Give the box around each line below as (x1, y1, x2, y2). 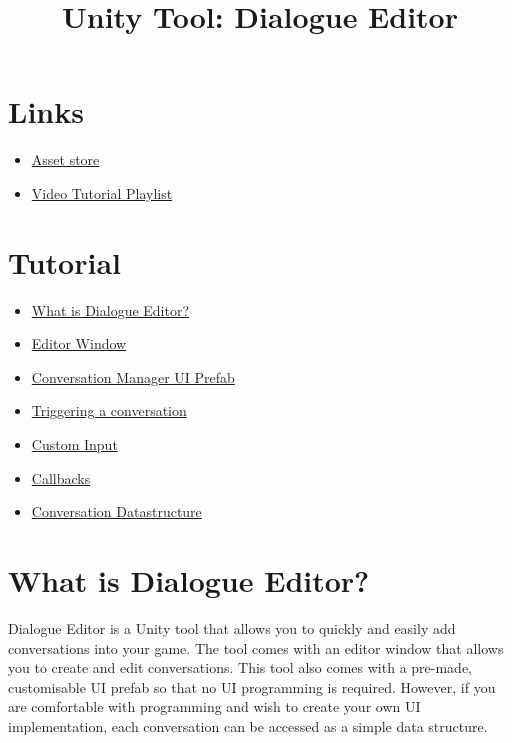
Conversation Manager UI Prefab (31, 366, 235, 387)
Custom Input (31, 434, 118, 454)
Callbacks (31, 467, 91, 488)
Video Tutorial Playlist (31, 182, 173, 203)
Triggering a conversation (31, 400, 187, 421)
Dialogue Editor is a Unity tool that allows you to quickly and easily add (8, 617, 456, 638)
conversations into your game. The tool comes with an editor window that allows (8, 637, 504, 658)
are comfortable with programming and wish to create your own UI (8, 696, 421, 717)
